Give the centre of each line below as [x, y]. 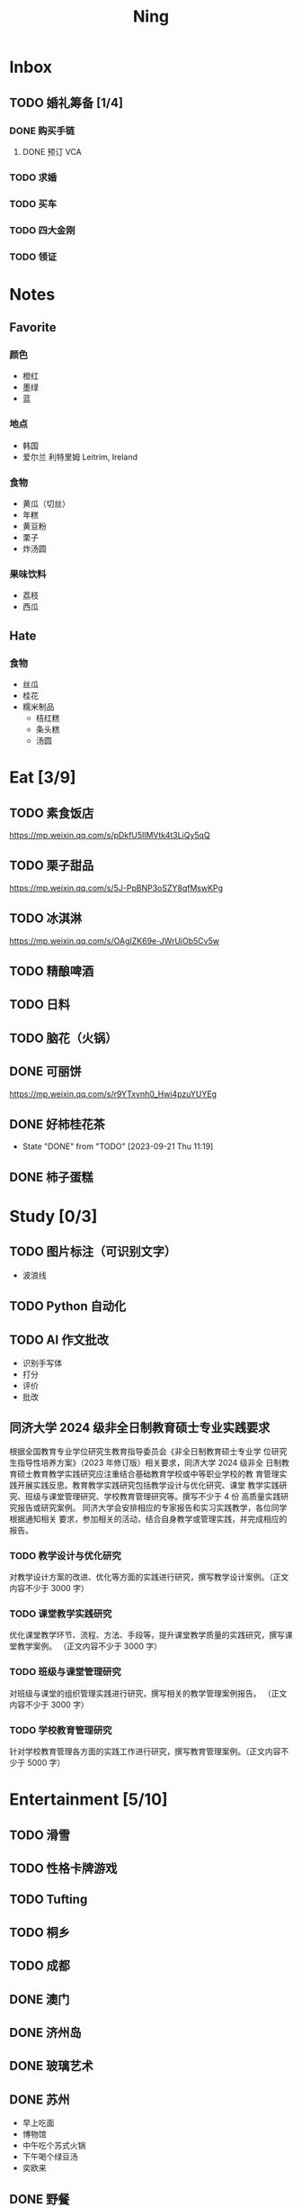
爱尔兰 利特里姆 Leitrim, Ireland [80, 457]
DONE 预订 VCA [52, 151]
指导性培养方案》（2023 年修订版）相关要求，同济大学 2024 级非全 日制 [149, 1462]
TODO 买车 [33, 204]
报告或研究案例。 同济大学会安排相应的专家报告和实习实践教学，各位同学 [152, 1507]
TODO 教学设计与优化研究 [65, 1555]
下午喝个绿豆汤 [50, 2157]
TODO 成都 [40, 1966]
